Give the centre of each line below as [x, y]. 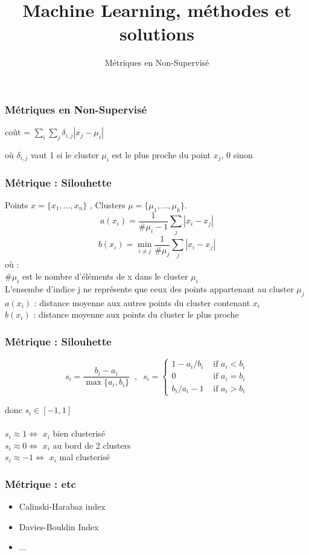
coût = [18, 132]
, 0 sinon [237, 155]
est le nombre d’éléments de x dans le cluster [105, 276]
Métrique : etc [40, 483]
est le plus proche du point [161, 155]
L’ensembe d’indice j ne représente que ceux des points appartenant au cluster [149, 288]
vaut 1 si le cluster [65, 155]
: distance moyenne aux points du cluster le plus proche [136, 314]
